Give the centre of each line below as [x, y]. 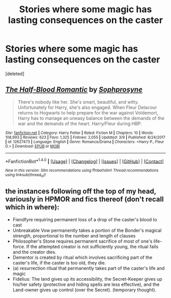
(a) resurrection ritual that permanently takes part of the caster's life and [89, 268]
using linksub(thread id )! [26, 175]
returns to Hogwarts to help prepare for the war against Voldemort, [88, 112]
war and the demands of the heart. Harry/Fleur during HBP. [80, 124]
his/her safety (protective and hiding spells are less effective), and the [86, 284]
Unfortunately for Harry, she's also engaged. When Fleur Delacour [87, 107]
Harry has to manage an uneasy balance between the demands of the [91, 118]
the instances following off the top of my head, [81, 191]
